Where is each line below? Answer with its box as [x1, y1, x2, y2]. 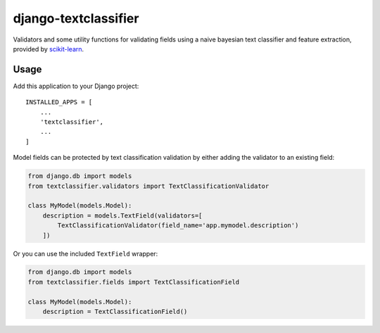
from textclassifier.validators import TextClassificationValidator [27, 182, 270, 190]
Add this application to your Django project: [13, 82, 139, 90]
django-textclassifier [13, 11, 139, 26]
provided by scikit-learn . [13, 44, 84, 53]
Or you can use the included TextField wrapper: [13, 249, 158, 258]
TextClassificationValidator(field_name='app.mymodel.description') [57, 222, 299, 230]
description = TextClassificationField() [42, 308, 188, 316]
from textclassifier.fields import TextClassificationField [27, 278, 240, 286]
